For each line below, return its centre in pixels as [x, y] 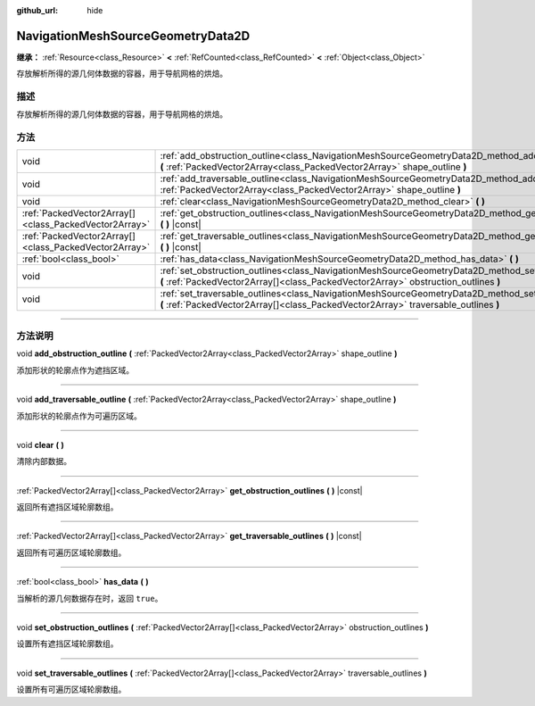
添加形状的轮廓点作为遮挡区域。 [75, 370]
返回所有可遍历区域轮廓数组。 [71, 552]
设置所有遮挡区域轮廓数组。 [67, 644]
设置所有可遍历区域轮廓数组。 [71, 689]
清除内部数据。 [44, 461]
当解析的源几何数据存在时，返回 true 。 [90, 598]
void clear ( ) [40, 444]
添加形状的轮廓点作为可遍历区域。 [79, 416]
